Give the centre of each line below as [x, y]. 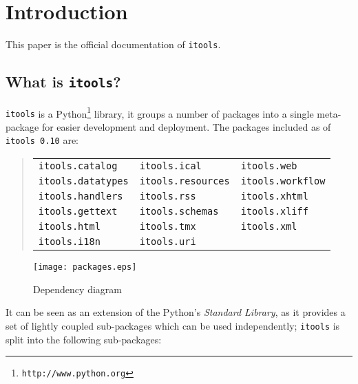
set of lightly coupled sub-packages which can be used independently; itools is [173, 325]
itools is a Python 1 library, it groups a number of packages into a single [160, 112]
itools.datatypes [83, 181]
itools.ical [170, 166]
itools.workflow [283, 181]
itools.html [69, 227]
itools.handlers [81, 196]
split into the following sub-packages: [84, 339]
